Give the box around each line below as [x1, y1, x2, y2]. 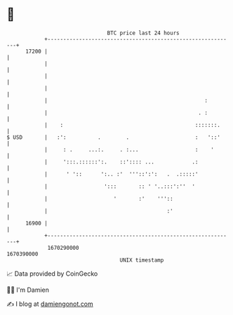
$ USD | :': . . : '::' [6, 133, 220, 141]
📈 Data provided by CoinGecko [6, 269, 98, 278]
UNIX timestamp [119, 256, 164, 264]
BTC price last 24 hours [107, 29, 180, 36]
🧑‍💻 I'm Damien [6, 286, 50, 294]
